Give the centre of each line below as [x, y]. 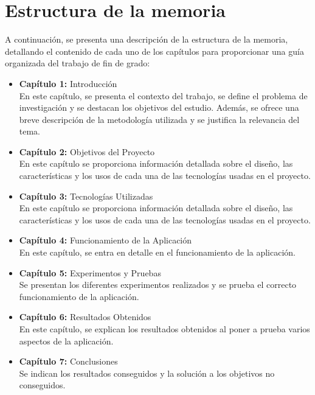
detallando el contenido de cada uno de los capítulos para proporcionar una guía [154, 51]
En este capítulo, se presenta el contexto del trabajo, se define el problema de [163, 95]
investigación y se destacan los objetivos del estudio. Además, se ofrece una [159, 107]
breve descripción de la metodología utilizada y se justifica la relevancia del [159, 119]
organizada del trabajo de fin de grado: [78, 63]
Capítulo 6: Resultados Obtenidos [85, 317]
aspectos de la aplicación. [66, 341]
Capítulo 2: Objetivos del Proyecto [87, 151]
